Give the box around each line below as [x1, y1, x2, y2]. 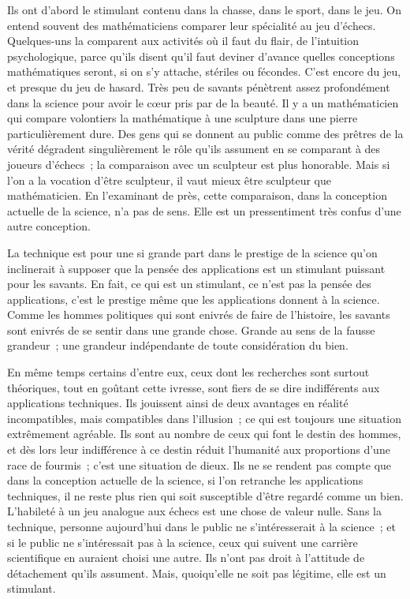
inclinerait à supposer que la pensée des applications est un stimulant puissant [7, 260, 386, 276]
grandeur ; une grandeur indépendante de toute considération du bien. [7, 337, 348, 354]
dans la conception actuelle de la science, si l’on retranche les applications [7, 472, 363, 489]
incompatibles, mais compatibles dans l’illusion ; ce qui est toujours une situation [7, 410, 402, 426]
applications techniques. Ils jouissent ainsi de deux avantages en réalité [7, 395, 348, 411]
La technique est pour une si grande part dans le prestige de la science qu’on [7, 244, 378, 260]
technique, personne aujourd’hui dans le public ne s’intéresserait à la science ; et [7, 519, 396, 534]
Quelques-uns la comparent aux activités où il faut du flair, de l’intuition [7, 32, 360, 49]
